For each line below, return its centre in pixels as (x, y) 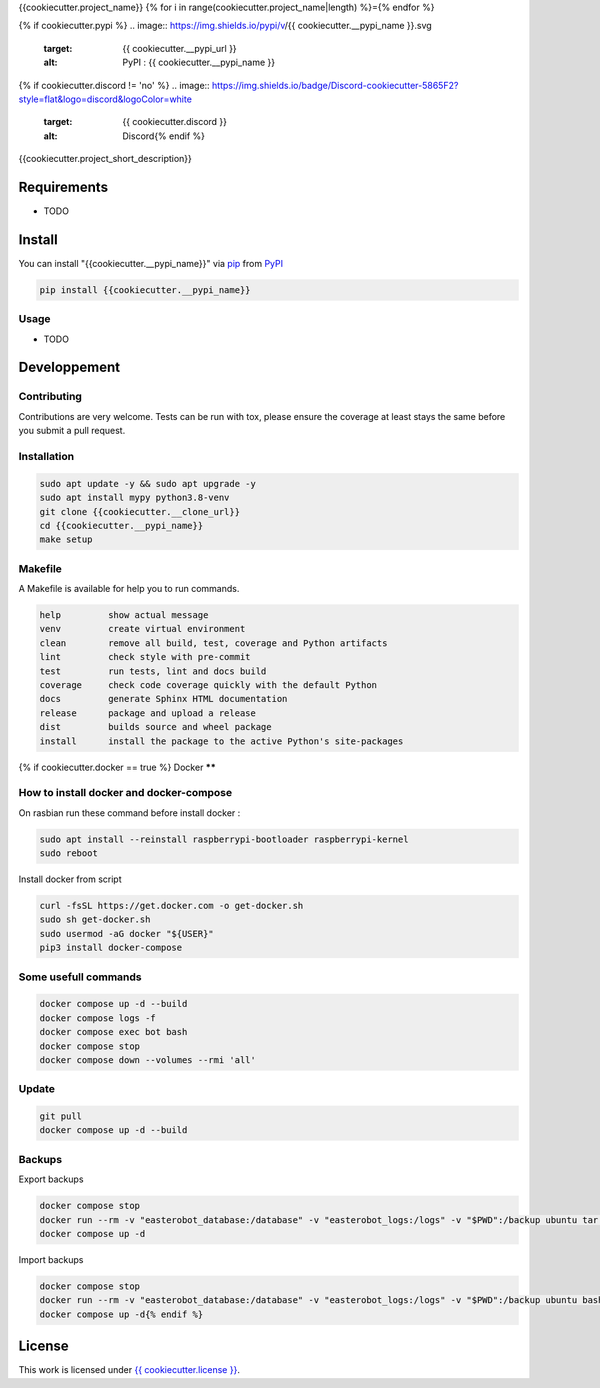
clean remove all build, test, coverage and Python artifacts (213, 643)
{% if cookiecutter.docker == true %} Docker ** (117, 767)
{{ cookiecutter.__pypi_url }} (179, 48)
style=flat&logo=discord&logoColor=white (105, 99)
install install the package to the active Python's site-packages (221, 741)
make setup (66, 539)
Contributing (50, 397)
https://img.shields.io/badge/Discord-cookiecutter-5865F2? (335, 85)
